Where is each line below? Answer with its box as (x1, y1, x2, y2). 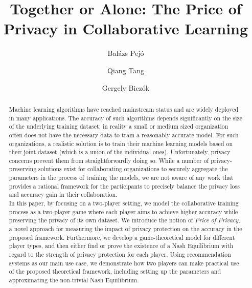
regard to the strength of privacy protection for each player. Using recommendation (9, 250, 231, 259)
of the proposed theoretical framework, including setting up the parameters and (9, 267, 221, 276)
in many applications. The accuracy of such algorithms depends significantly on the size (9, 113, 243, 122)
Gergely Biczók (102, 82, 150, 93)
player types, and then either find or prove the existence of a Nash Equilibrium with (9, 241, 233, 250)
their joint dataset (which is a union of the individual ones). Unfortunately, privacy (9, 148, 231, 156)
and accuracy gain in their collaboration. (9, 190, 118, 199)
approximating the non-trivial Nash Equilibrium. (9, 276, 139, 284)
